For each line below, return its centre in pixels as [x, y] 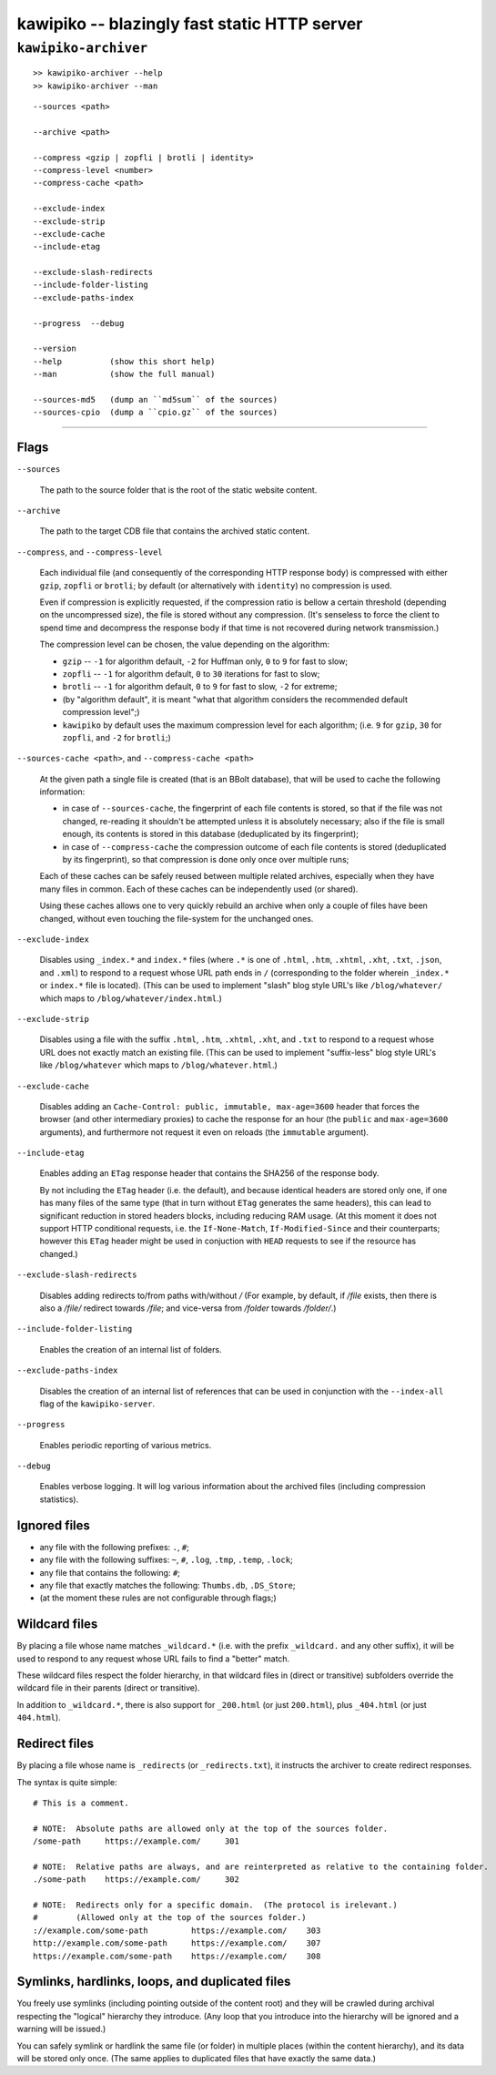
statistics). [59, 1499]
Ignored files [54, 1525]
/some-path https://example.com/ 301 [137, 1841]
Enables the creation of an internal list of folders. [131, 1349]
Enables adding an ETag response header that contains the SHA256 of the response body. [209, 1173]
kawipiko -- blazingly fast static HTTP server [190, 24]
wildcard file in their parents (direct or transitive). [108, 1688]
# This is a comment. [81, 1803]
